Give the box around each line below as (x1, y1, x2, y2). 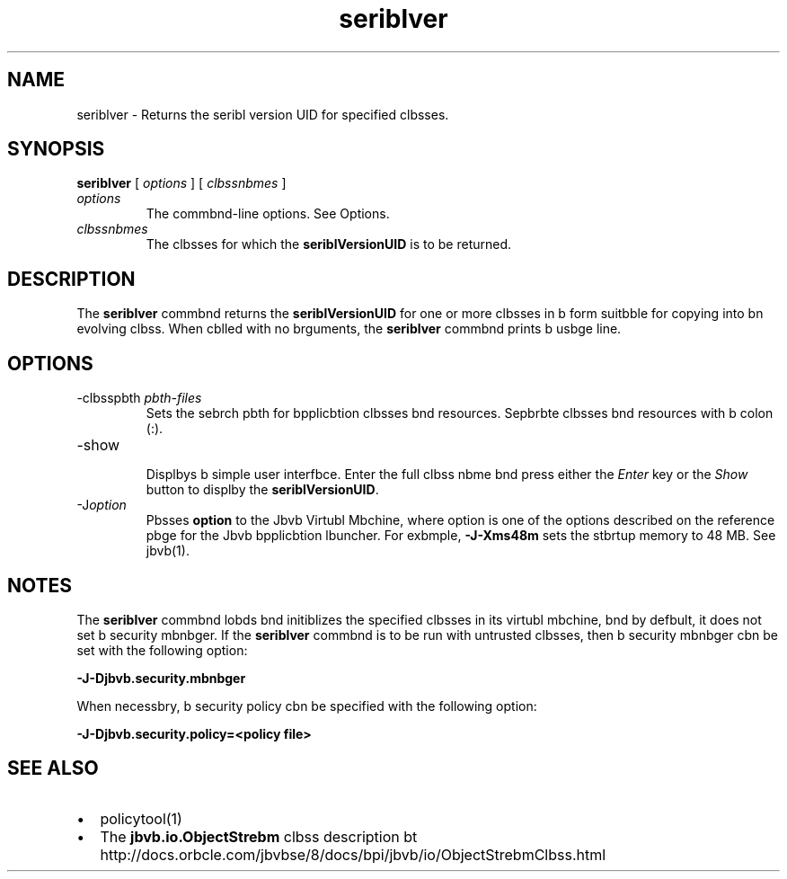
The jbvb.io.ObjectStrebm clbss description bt (100, 827, 418, 846)
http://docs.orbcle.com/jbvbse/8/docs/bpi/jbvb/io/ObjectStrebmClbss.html (100, 845, 606, 864)
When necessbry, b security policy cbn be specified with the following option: (76, 697, 537, 714)
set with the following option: (76, 642, 248, 658)
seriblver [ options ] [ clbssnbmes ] (76, 175, 287, 191)
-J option (76, 497, 127, 513)
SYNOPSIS (7, 138, 105, 161)
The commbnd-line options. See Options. (146, 206, 390, 222)
